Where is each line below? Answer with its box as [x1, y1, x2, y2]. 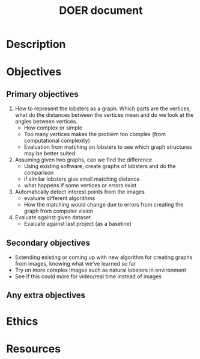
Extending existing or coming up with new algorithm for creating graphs [14, 254, 193, 261]
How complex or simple [23, 124, 83, 131]
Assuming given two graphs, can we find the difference [14, 156, 153, 163]
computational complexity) [23, 137, 90, 145]
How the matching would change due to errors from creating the [23, 201, 184, 208]
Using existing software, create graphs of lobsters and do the [23, 163, 176, 170]
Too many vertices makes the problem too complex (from [23, 131, 166, 138]
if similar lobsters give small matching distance [23, 175, 140, 183]
